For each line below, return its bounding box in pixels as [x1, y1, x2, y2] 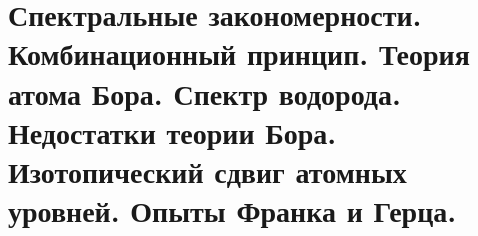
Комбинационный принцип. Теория [8, 33, 470, 74]
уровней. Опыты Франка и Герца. [8, 190, 457, 231]
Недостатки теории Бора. [8, 111, 337, 152]
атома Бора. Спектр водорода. [8, 72, 401, 113]
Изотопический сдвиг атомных [8, 150, 407, 191]
